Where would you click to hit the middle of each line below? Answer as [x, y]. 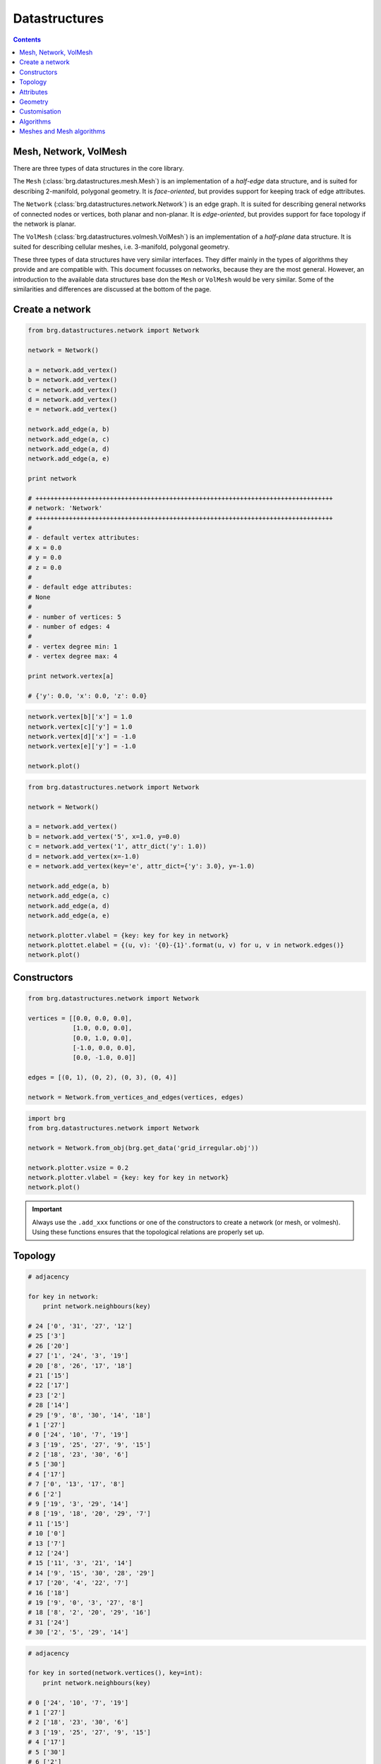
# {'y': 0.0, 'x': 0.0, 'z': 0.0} [87, 696]
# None [39, 597]
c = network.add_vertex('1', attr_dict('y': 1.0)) [117, 846]
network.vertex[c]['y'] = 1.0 [80, 726]
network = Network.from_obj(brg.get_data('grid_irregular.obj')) [143, 1148]
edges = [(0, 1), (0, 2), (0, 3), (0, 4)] [102, 1077]
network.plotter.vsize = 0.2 [78, 1167]
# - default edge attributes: [80, 587]
